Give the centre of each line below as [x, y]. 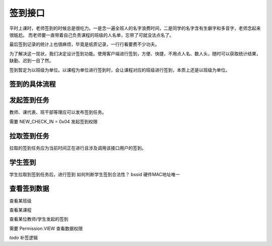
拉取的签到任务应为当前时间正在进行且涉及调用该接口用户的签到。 [78, 148]
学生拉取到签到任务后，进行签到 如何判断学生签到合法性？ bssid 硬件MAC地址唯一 [95, 174]
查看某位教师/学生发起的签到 [39, 219]
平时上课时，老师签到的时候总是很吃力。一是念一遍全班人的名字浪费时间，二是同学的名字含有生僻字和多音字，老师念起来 [135, 28]
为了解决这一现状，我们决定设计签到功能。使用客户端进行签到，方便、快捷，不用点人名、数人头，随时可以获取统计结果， [135, 53]
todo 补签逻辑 [23, 238]
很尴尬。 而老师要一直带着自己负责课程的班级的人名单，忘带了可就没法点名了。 [91, 35]
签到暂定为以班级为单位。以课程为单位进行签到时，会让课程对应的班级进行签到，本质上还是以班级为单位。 [120, 70]
